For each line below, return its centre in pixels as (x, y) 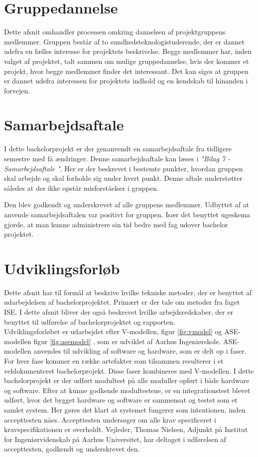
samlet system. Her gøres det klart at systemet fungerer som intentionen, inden (125, 410)
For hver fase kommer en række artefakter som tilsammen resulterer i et (114, 361)
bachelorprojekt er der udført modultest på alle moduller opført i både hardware (127, 380)
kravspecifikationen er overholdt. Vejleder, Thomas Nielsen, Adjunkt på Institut (126, 429)
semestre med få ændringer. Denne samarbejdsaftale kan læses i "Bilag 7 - (117, 158)
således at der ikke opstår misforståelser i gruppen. (81, 188)
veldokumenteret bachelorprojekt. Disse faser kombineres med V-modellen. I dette (129, 370)
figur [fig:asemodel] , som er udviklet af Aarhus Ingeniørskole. (127, 341)
